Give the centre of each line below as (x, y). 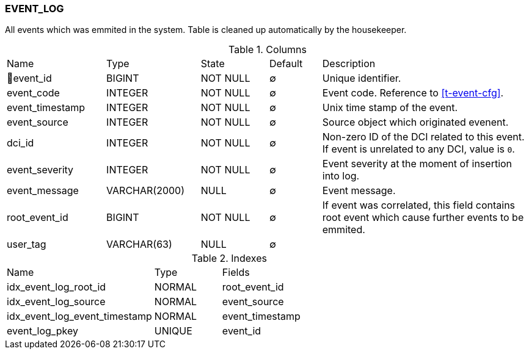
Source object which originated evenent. (415, 122)
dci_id (20, 143)
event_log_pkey (42, 331)
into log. (341, 176)
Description (349, 64)
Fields (236, 273)
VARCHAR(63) (139, 244)
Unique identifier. (362, 78)
